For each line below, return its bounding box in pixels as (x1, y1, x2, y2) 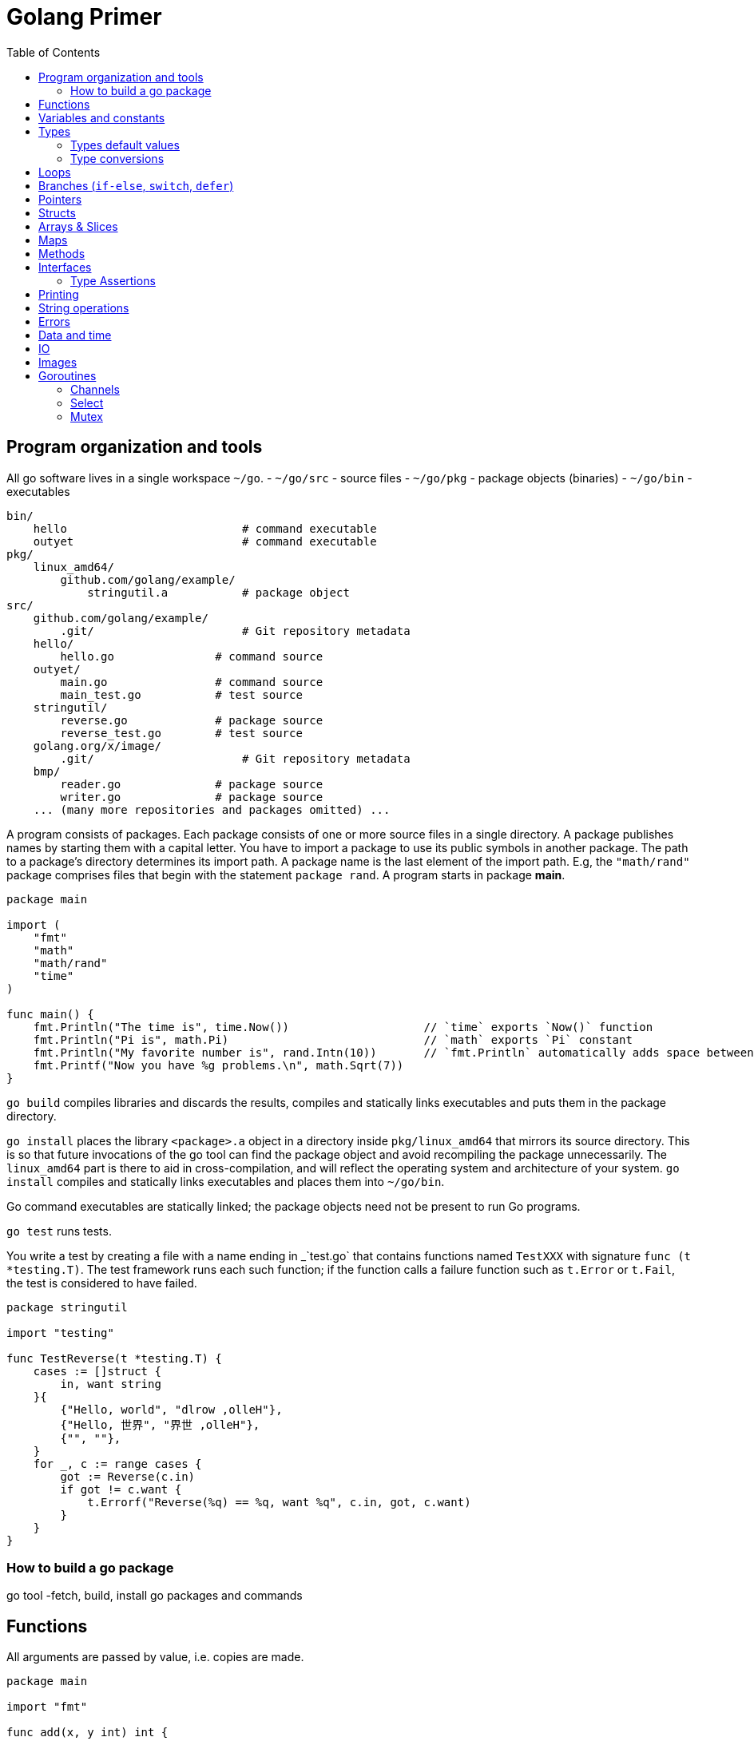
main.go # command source (60, 675, 323, 688)
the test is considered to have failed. (6, 1275, 197, 1290)
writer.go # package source (60, 790, 323, 803)
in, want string (60, 1377, 161, 1390)
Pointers (38, 192, 82, 206)
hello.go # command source (60, 649, 323, 663)
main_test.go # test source (60, 688, 303, 701)
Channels (70, 382, 120, 396)
